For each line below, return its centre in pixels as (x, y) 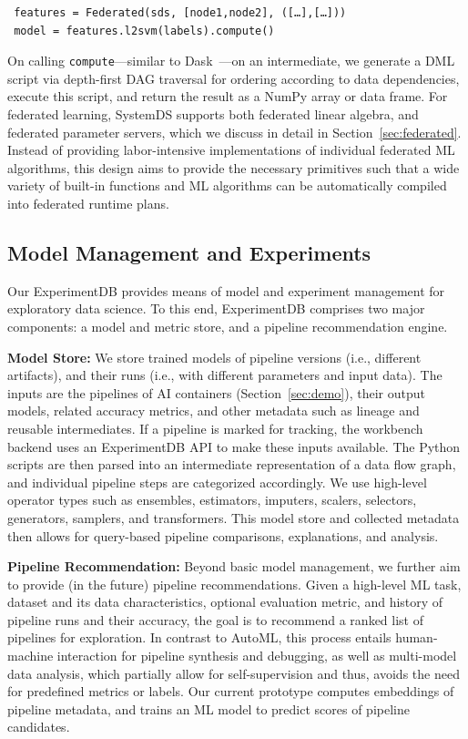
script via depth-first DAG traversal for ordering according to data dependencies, (234, 78)
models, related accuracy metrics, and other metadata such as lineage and (214, 411)
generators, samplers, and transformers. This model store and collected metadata (234, 517)
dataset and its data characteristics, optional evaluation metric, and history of (225, 602)
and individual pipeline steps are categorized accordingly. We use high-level (217, 482)
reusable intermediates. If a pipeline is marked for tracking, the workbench (215, 428)
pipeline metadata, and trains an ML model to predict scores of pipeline (209, 708)
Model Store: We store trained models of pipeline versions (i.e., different (214, 357)
